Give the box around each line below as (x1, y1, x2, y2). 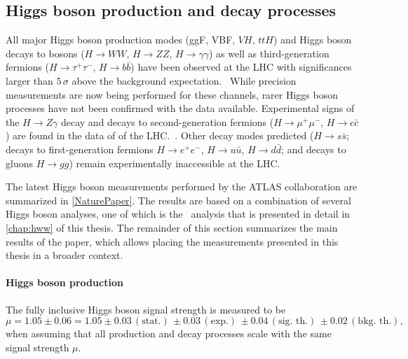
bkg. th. (358, 316, 392, 327)
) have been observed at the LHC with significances (130, 59, 352, 74)
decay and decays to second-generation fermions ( (60, 114, 274, 129)
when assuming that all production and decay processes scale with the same (6, 326, 332, 341)
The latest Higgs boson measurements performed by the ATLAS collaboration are (6, 179, 358, 194)
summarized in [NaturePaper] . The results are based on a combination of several (6, 192, 351, 207)
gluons (6, 155, 33, 170)
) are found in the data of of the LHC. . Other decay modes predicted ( (6, 128, 314, 143)
